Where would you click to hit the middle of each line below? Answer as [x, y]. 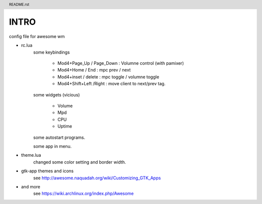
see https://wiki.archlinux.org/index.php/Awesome [83, 194]
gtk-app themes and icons [47, 171]
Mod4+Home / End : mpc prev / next [94, 70]
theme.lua [31, 155]
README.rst [19, 4]
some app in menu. [52, 146]
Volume [65, 106]
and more [31, 186]
